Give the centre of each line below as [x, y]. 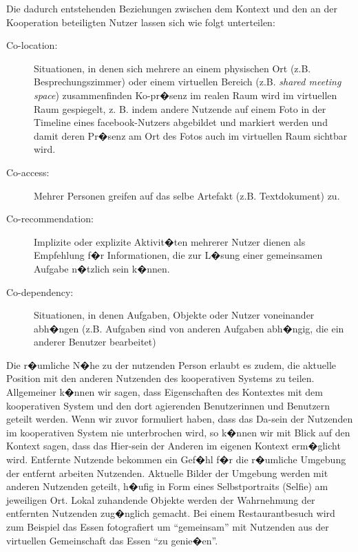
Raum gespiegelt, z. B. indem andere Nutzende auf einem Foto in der [180, 108]
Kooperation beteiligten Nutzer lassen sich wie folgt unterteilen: [141, 22]
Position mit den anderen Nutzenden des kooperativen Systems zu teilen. [160, 378]
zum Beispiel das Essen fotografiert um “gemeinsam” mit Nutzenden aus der [168, 527]
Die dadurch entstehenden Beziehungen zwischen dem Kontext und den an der [172, 8]
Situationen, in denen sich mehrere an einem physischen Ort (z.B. [172, 68]
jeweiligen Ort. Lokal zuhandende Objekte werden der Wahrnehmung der [161, 499]
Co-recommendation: [50, 219]
